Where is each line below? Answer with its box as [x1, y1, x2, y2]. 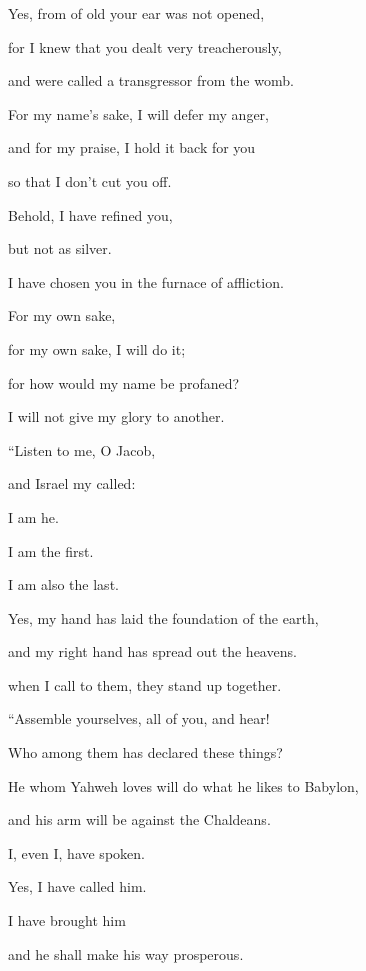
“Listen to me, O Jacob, [8, 439, 156, 460]
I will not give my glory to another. [8, 406, 225, 427]
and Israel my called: [8, 473, 136, 494]
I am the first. [8, 540, 94, 561]
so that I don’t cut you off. [8, 170, 172, 191]
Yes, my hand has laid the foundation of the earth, [8, 607, 319, 628]
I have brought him [8, 910, 126, 931]
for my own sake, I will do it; [8, 338, 186, 359]
